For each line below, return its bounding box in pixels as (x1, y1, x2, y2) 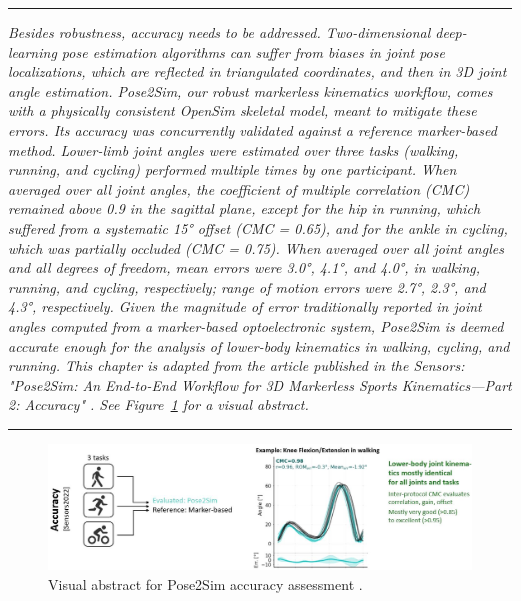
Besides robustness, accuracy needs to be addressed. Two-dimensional (8, 22, 431, 42)
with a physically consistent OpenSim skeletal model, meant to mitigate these (8, 100, 477, 121)
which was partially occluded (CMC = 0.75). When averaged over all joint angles (8, 237, 504, 258)
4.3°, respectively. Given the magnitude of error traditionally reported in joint (8, 296, 482, 317)
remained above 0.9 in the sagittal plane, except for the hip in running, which (8, 198, 481, 219)
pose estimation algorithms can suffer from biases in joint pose (61, 41, 445, 62)
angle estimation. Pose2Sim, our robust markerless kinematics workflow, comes (8, 80, 493, 101)
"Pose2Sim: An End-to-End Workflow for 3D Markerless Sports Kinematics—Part (8, 374, 512, 395)
